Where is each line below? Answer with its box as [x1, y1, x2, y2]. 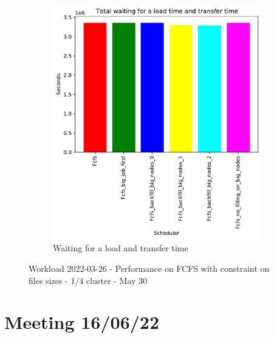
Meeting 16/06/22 [4, 309, 160, 334]
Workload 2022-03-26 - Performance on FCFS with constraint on [29, 262, 270, 275]
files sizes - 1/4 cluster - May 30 [29, 274, 148, 286]
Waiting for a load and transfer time [53, 242, 188, 254]
